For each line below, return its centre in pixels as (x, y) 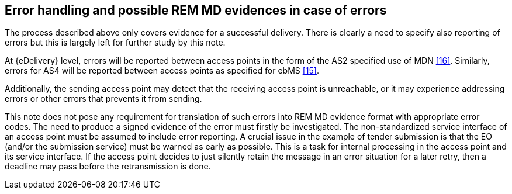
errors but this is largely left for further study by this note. (115, 43)
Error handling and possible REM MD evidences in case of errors (196, 10)
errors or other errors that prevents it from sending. (103, 99)
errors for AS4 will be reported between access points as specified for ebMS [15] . (162, 71)
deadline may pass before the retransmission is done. (108, 167)
